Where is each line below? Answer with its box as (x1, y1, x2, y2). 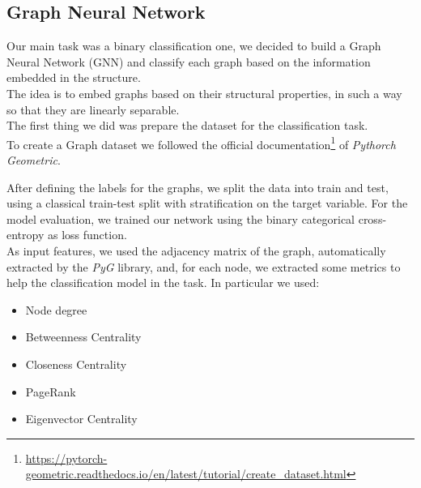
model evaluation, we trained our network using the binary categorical (6, 210, 355, 227)
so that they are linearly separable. (6, 101, 180, 118)
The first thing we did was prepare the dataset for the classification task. (6, 117, 368, 134)
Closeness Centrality (25, 355, 127, 372)
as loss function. (47, 226, 127, 243)
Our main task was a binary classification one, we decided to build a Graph (6, 37, 381, 54)
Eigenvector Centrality (25, 410, 138, 427)
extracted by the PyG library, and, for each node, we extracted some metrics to (6, 258, 401, 275)
